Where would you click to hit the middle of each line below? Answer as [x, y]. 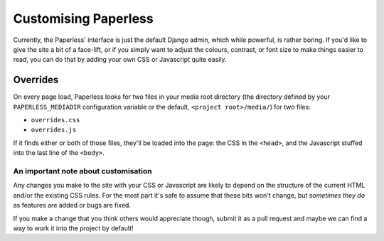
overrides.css [55, 120]
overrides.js [54, 130]
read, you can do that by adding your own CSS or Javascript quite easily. [120, 60]
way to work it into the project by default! [73, 228]
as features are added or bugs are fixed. [72, 205]
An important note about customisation [82, 171]
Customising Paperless [83, 18]
